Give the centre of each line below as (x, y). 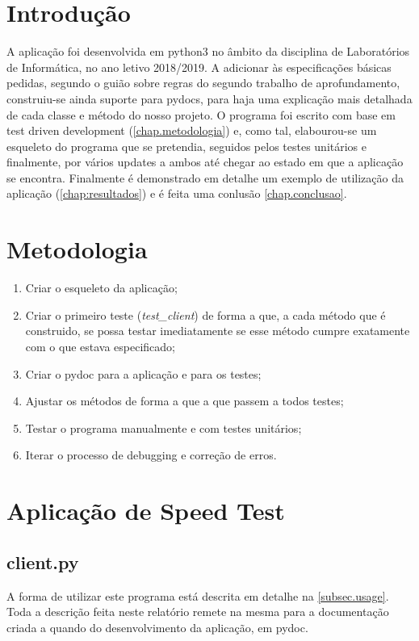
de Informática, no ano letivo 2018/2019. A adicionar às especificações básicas (199, 67)
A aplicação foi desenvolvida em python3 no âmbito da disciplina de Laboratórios (208, 51)
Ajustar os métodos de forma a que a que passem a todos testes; (184, 401)
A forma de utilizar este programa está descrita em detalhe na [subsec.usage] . (198, 595)
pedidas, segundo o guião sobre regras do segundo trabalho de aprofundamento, (203, 83)
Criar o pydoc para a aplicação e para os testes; (143, 373)
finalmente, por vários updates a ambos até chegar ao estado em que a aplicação (205, 162)
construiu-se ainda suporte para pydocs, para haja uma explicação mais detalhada (209, 98)
